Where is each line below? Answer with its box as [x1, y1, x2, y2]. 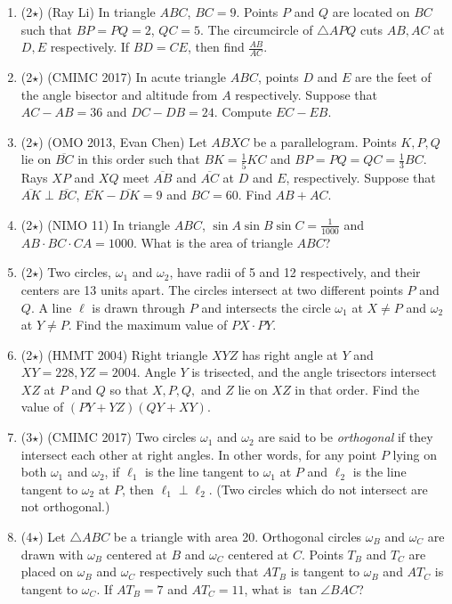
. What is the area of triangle [133, 233, 293, 251]
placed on [20, 562, 74, 581]
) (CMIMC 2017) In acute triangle [38, 68, 227, 86]
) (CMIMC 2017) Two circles [38, 428, 197, 446]
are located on [332, 3, 410, 20]
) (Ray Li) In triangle [38, 3, 156, 20]
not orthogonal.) [20, 497, 110, 516]
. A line [30, 298, 72, 316]
